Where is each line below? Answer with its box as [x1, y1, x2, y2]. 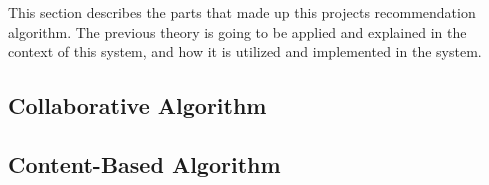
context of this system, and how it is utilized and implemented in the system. [8, 41, 482, 62]
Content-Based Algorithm [8, 148, 281, 179]
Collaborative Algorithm [8, 90, 267, 121]
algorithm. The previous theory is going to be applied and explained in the [8, 21, 467, 42]
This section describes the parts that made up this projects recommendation [8, 2, 476, 22]
